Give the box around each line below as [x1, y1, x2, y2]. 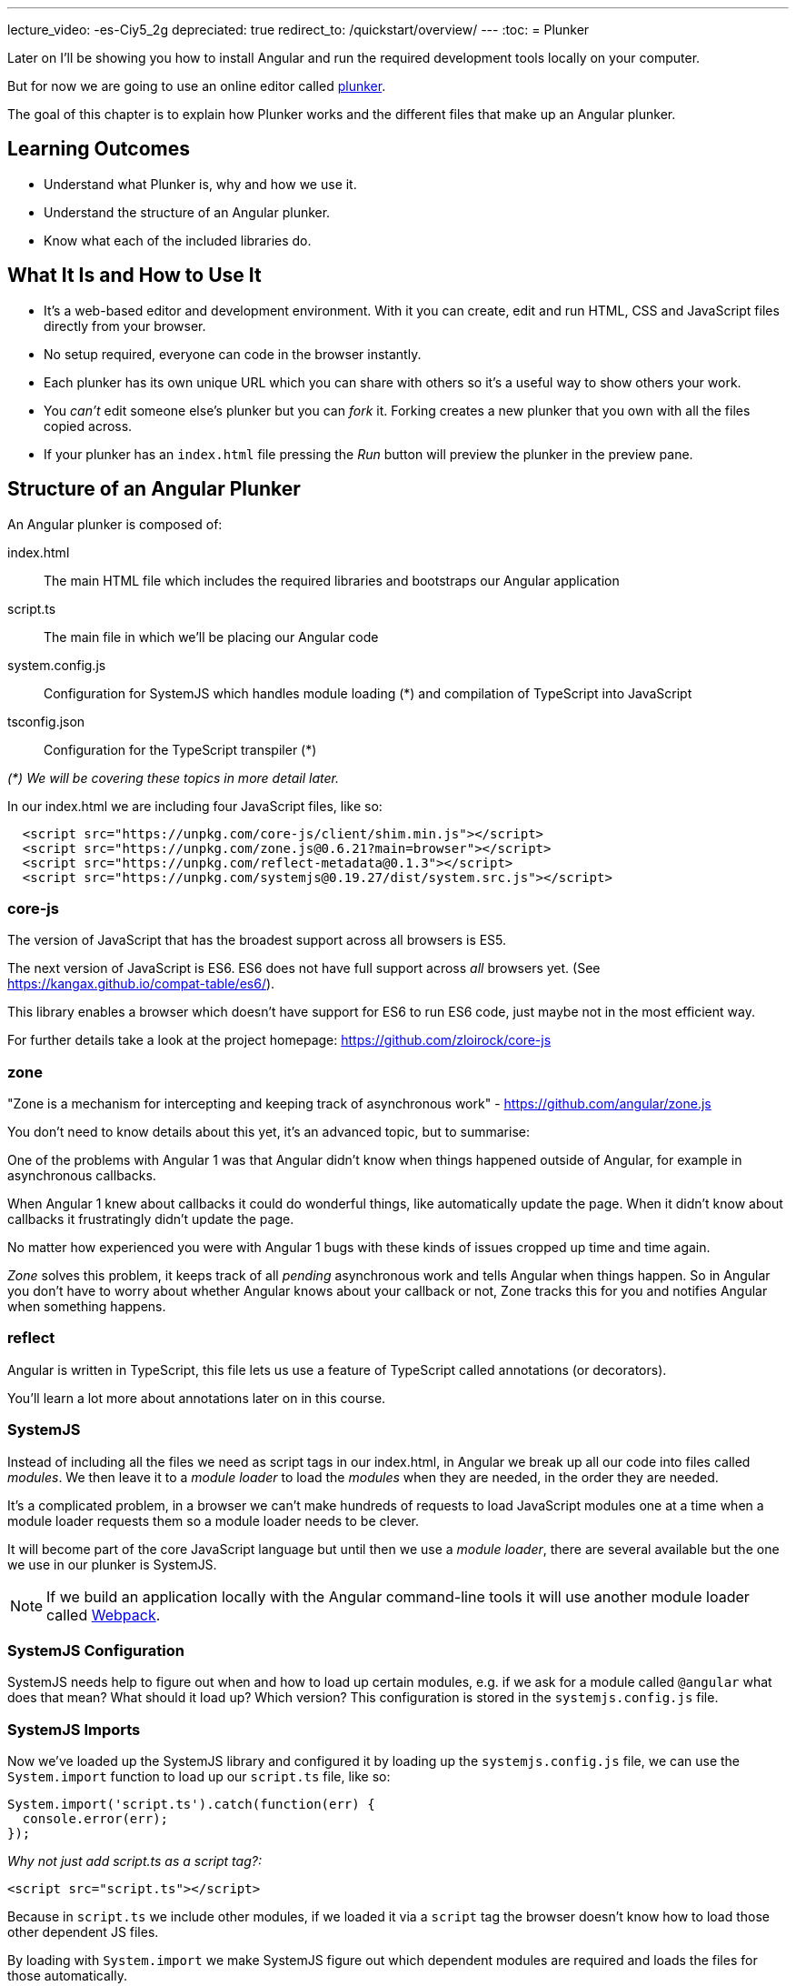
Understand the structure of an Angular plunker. [44, 204, 331, 220]
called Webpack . [46, 1605, 161, 1624]
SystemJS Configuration [7, 1640, 184, 1660]
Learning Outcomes [7, 137, 190, 161]
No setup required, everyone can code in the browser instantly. [44, 346, 422, 362]
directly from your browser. [44, 317, 206, 334]
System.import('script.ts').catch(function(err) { [7, 1797, 375, 1812]
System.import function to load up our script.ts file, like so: [7, 1769, 391, 1785]
